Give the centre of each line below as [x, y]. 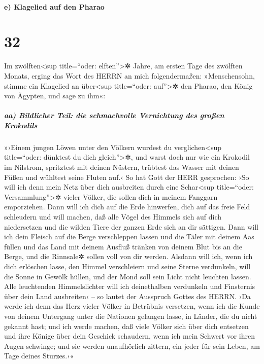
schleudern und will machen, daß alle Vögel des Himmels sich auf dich [113, 216]
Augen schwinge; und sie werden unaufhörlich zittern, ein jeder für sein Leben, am [132, 345]
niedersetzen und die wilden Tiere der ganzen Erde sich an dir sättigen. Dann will [131, 226]
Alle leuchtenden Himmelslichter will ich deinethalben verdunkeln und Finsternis [130, 286]
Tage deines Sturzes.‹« [39, 356]
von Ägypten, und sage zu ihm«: [55, 96]
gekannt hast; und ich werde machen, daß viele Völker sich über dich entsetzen [126, 326]
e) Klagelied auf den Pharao [54, 6]
